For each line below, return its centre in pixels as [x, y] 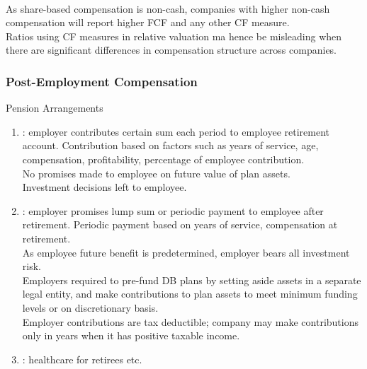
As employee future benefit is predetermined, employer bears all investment [186, 252]
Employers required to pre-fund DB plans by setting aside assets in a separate [192, 280]
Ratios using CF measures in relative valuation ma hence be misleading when [174, 36]
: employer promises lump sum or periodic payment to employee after [173, 210]
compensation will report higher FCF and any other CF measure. [148, 22]
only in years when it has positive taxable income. [131, 335]
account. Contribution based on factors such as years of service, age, [170, 145]
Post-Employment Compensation [102, 81]
